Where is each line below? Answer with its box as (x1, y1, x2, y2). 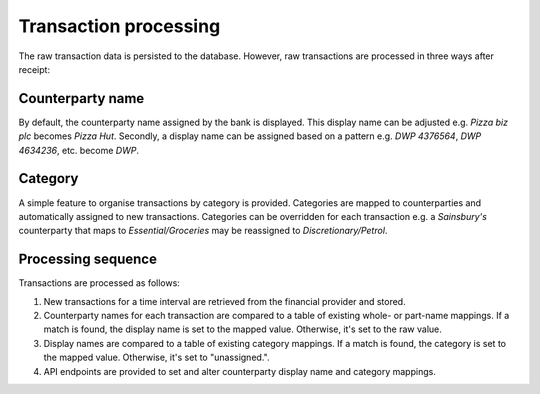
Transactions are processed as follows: (18, 277, 180, 289)
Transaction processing (18, 15, 221, 37)
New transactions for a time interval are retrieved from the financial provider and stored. (43, 295, 406, 307)
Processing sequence (18, 251, 157, 268)
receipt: (18, 63, 50, 75)
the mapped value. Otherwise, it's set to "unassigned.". (43, 351, 270, 364)
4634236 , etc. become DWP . (18, 144, 140, 156)
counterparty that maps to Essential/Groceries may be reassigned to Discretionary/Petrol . (18, 225, 388, 237)
